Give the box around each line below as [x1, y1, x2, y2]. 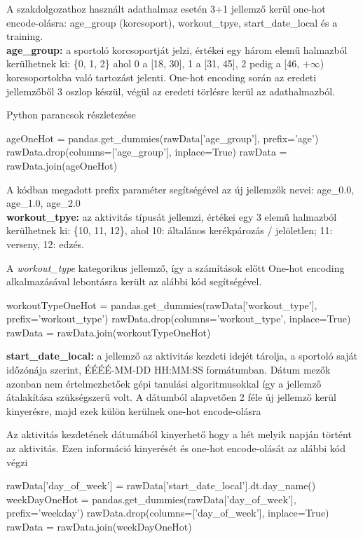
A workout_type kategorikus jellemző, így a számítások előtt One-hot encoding [6, 260, 345, 275]
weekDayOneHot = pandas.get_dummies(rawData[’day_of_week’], [6, 491, 296, 506]
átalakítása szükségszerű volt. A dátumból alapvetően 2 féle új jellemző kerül [6, 390, 336, 404]
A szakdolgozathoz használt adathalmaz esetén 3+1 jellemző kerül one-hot [6, 1, 326, 15]
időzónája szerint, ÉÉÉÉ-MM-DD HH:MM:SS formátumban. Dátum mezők [6, 362, 331, 377]
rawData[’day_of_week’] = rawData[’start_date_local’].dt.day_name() [6, 478, 316, 493]
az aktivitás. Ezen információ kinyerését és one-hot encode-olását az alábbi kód [6, 441, 345, 456]
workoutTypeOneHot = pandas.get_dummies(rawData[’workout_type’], [6, 297, 317, 312]
